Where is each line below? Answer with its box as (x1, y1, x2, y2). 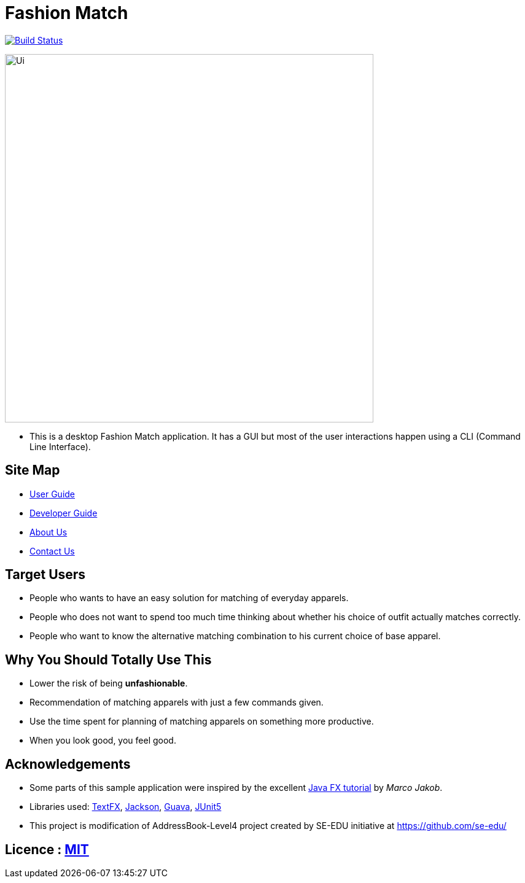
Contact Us (29, 545, 75, 556)
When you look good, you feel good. (29, 735, 176, 746)
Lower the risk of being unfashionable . (29, 678, 188, 689)
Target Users (5, 567, 86, 583)
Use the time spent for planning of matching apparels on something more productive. (29, 716, 374, 727)
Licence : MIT (5, 841, 89, 857)
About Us (29, 526, 68, 537)
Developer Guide (29, 507, 98, 518)
